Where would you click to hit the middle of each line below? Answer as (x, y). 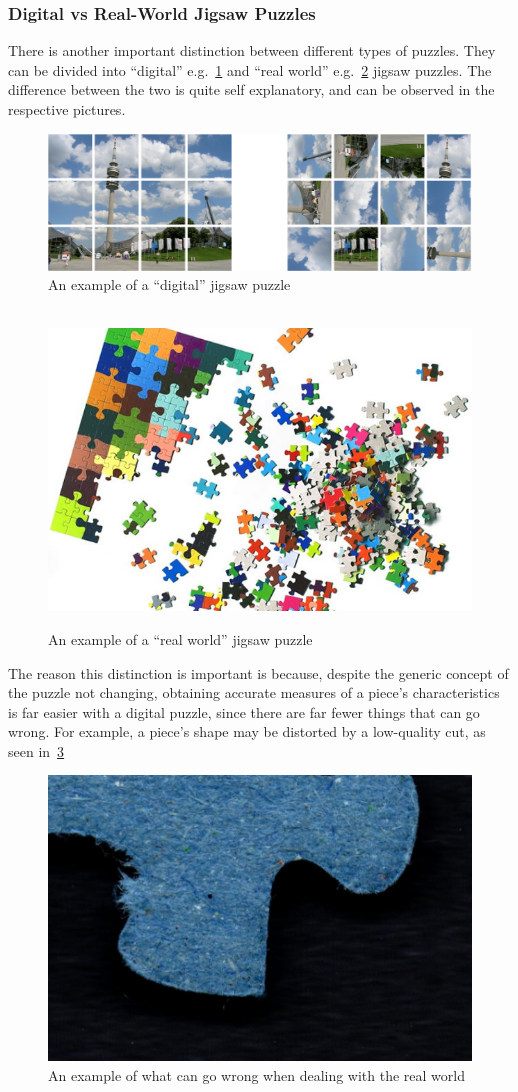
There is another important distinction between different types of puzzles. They (252, 50)
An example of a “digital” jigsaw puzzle (169, 284)
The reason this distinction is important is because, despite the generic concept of (258, 672)
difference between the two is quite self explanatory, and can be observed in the (251, 89)
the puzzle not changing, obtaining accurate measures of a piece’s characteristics (254, 692)
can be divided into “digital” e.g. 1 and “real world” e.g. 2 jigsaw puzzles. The (250, 69)
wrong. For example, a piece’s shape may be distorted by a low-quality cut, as (247, 731)
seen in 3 (36, 750)
